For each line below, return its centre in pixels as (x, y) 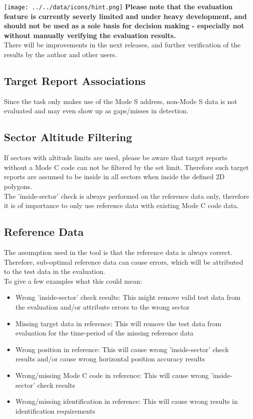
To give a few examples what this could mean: (73, 281)
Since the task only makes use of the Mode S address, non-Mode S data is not (121, 101)
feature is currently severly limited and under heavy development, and (126, 16)
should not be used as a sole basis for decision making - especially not (124, 26)
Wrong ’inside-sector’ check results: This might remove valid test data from (128, 297)
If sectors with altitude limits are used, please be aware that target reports (116, 157)
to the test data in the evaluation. (55, 271)
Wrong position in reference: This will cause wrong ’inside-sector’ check (122, 349)
